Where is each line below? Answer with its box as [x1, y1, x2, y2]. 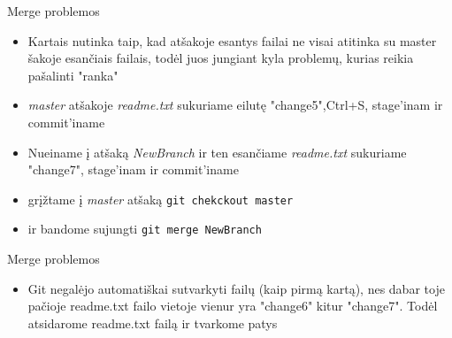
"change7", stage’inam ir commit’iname [27, 160, 239, 179]
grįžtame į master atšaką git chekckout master [27, 189, 294, 208]
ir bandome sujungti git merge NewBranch [27, 219, 262, 238]
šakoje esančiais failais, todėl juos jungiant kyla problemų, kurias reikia [27, 49, 414, 67]
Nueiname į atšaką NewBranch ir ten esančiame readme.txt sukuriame [27, 142, 407, 161]
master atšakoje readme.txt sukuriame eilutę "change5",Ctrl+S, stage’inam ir [27, 96, 443, 114]
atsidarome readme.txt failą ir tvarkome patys [27, 313, 278, 332]
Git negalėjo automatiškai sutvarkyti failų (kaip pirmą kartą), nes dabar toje [27, 279, 445, 297]
